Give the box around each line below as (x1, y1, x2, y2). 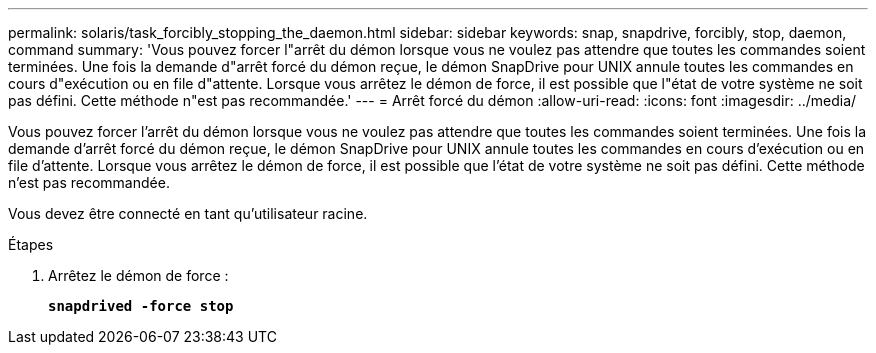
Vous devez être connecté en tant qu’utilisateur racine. (8, 205, 368, 222)
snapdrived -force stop (48, 298, 234, 314)
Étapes (8, 236, 54, 253)
